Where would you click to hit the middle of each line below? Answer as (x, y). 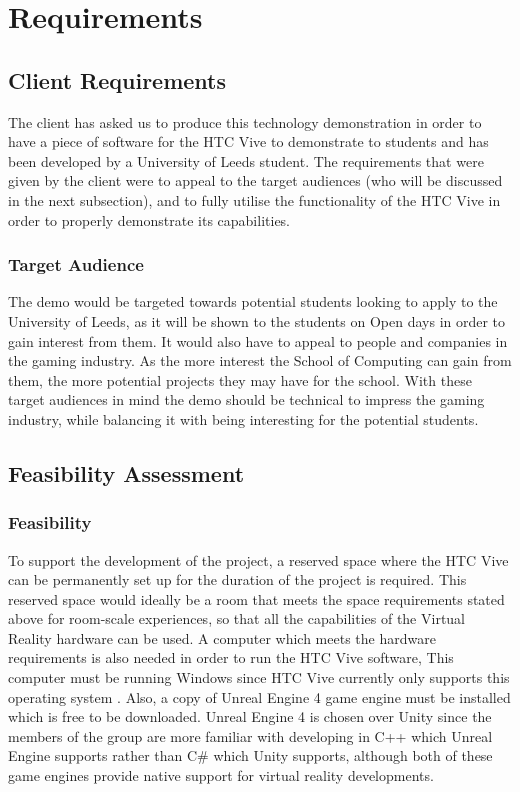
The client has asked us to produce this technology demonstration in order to (245, 121)
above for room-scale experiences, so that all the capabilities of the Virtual (237, 618)
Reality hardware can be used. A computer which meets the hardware (222, 637)
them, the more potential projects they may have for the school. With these (240, 379)
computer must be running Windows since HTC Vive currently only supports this (259, 677)
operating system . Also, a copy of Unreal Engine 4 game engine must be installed (259, 696)
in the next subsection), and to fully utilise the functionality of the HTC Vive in (254, 199)
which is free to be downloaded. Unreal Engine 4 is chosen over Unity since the (250, 716)
